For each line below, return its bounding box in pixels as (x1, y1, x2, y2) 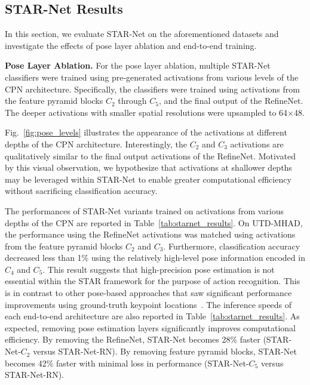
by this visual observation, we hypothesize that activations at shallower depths (5, 161, 292, 174)
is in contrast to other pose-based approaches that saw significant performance (5, 287, 292, 299)
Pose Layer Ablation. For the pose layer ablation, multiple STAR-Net (5, 59, 271, 72)
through (118, 94, 147, 107)
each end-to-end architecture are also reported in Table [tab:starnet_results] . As (5, 310, 300, 322)
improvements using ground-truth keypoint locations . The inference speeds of (5, 298, 292, 310)
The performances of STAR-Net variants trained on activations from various (5, 204, 284, 217)
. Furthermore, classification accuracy (163, 239, 300, 252)
